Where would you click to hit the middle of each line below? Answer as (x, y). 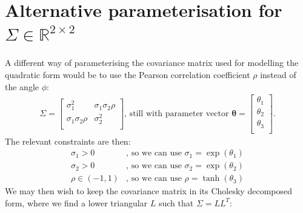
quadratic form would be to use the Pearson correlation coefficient (128, 74)
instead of (278, 74)
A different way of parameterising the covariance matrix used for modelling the (152, 63)
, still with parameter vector (177, 113)
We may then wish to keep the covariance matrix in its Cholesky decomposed (148, 191)
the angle (22, 86)
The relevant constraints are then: (68, 141)
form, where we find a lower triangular (76, 202)
